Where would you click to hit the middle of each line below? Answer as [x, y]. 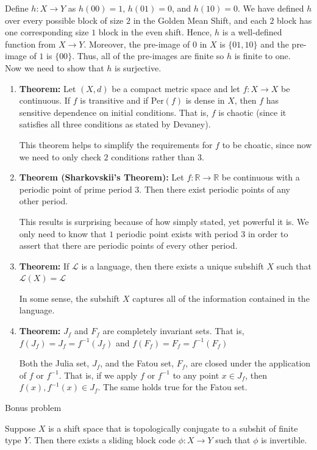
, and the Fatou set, [137, 363]
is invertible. [284, 440]
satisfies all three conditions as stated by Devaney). [115, 124]
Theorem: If [44, 266]
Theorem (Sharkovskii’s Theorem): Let [102, 177]
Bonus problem [33, 408]
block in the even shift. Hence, [155, 32]
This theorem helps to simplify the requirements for [116, 144]
